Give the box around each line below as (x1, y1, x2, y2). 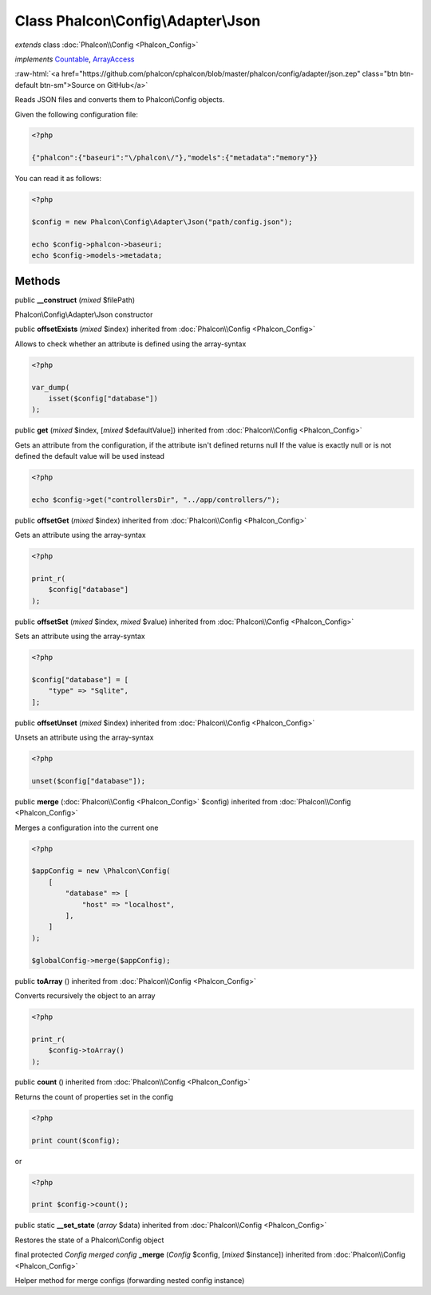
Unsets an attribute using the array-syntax (14, 732, 154, 742)
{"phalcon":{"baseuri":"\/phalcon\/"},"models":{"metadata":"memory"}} (31, 153, 318, 163)
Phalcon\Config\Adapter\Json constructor (14, 310, 153, 319)
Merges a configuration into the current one (14, 823, 159, 832)
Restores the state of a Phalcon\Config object (14, 1235, 164, 1245)
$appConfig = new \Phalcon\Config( (31, 867, 171, 875)
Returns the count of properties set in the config (14, 1092, 173, 1101)
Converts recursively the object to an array (14, 990, 156, 1001)
